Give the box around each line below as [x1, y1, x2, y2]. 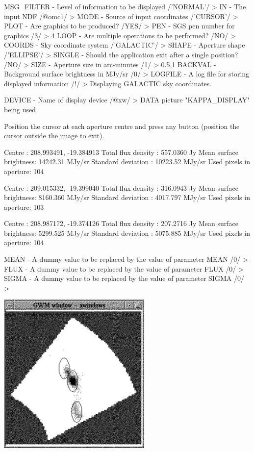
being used [4, 104, 36, 114]
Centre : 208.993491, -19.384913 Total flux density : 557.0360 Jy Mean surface [4, 147, 238, 157]
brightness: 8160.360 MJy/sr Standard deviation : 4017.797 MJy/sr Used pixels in [4, 192, 250, 202]
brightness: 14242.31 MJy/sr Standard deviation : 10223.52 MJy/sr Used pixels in [4, 156, 250, 167]
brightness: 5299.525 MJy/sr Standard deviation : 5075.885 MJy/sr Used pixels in [4, 227, 250, 238]
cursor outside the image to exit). [4, 130, 104, 141]
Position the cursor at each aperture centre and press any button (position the [4, 121, 240, 131]
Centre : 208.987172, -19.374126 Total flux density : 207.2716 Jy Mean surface [4, 218, 238, 228]
